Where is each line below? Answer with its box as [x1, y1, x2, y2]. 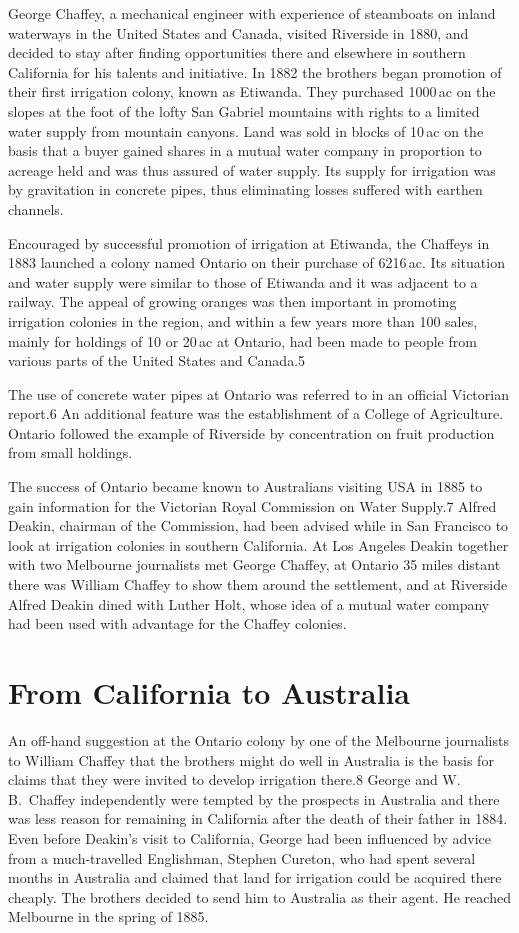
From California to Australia [8, 672, 411, 712]
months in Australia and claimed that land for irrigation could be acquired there [8, 867, 502, 888]
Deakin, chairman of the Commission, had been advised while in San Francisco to [8, 515, 509, 536]
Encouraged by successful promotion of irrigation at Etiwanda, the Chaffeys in [8, 232, 490, 253]
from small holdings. [8, 442, 133, 463]
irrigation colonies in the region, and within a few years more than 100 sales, [8, 310, 478, 331]
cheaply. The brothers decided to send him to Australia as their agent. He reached [8, 886, 511, 907]
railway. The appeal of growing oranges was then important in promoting [8, 291, 457, 312]
